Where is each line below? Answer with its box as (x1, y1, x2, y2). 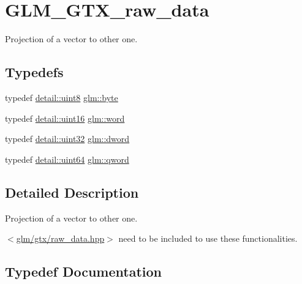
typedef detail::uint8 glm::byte (5, 91, 118, 103)
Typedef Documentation (5, 262, 162, 281)
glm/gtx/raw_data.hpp (16, 232, 105, 245)
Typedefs (5, 62, 64, 81)
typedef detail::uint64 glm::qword (5, 152, 129, 165)
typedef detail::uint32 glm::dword (5, 132, 130, 145)
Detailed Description (5, 182, 139, 201)
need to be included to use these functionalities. (118, 232, 298, 245)
